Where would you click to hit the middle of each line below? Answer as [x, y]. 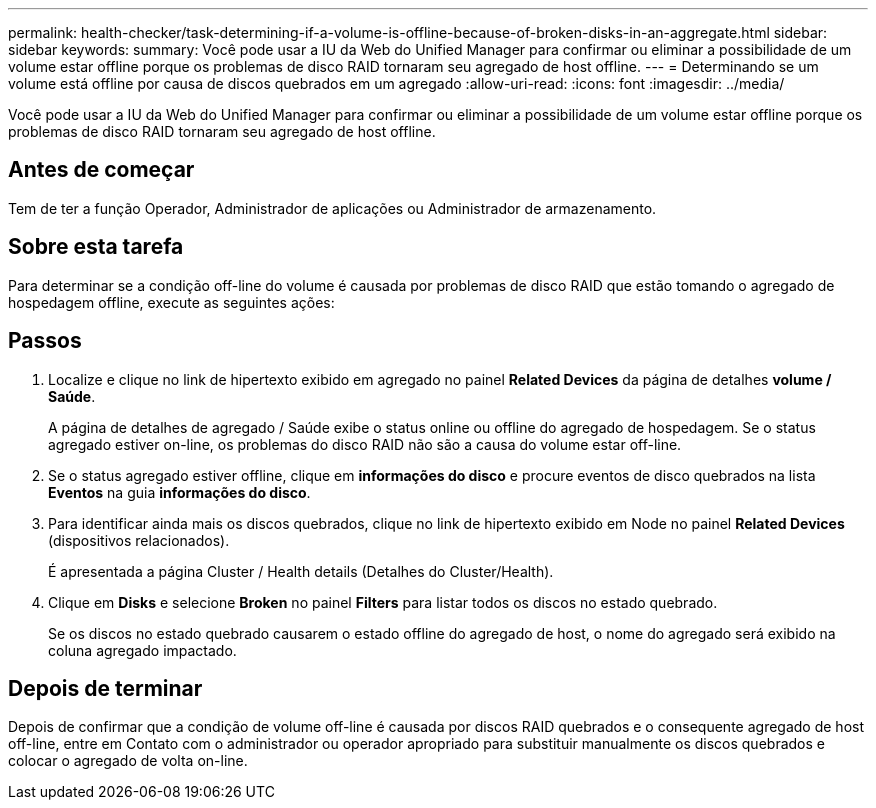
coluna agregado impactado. [142, 650]
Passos [45, 341]
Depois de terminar [105, 688]
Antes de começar [101, 170]
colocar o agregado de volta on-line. [128, 761]
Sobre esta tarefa [96, 247]
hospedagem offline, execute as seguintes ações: [171, 302]
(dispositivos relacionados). [139, 540]
